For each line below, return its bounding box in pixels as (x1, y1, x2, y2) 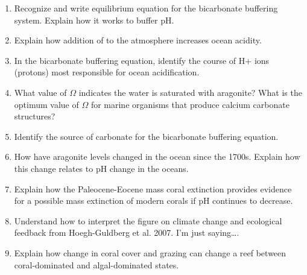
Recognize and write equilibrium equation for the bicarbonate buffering (14, 2, 278, 14)
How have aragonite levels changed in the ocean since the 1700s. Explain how (14, 150, 300, 163)
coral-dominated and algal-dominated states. (14, 258, 179, 271)
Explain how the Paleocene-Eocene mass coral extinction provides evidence (14, 182, 292, 195)
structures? (14, 110, 55, 122)
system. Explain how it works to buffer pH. (14, 13, 174, 26)
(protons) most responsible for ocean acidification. (14, 66, 200, 78)
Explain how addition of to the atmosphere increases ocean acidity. (14, 34, 262, 46)
